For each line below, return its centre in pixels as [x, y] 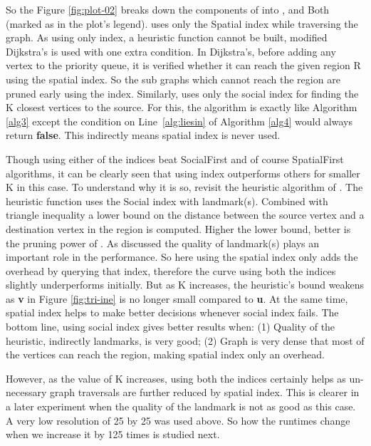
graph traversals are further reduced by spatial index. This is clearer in [205, 392]
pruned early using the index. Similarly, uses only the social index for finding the [182, 93]
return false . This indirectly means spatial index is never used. [143, 135]
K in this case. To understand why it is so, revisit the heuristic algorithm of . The [184, 187]
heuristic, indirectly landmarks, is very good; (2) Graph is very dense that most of [185, 340]
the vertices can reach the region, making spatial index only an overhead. [165, 354]
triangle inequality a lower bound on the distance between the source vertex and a [185, 215]
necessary [26, 392]
